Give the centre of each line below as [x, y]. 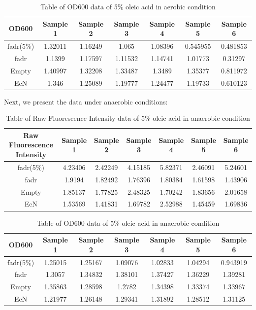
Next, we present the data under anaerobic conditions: [86, 101]
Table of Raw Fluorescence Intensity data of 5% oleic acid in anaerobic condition [128, 118]
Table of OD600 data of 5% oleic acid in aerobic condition [128, 6]
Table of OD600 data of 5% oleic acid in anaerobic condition [128, 223]
